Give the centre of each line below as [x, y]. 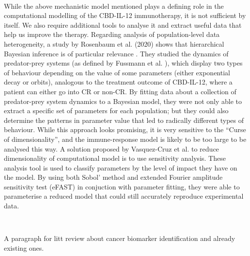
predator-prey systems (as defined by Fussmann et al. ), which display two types [123, 63]
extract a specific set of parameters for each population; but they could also [116, 111]
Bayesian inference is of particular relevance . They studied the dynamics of [116, 53]
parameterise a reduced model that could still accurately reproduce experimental [124, 196]
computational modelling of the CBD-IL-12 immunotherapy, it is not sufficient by [125, 15]
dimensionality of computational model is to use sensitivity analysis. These [115, 158]
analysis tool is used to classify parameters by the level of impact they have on [121, 167]
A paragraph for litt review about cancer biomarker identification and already [120, 238]
